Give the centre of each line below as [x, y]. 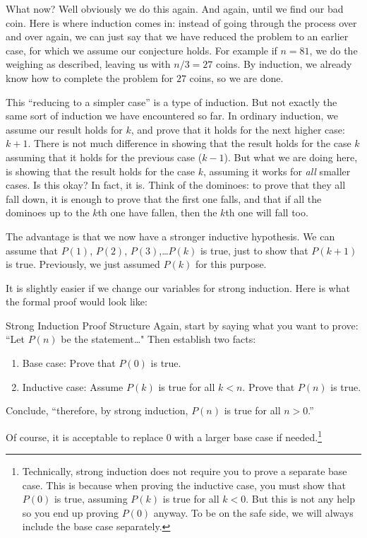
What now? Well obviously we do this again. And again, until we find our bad [175, 8]
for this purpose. [231, 264]
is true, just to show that [254, 250]
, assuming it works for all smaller [277, 171]
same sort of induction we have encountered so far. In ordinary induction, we [172, 116]
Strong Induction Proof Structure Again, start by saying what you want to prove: [182, 325]
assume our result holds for [64, 129]
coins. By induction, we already [284, 64]
